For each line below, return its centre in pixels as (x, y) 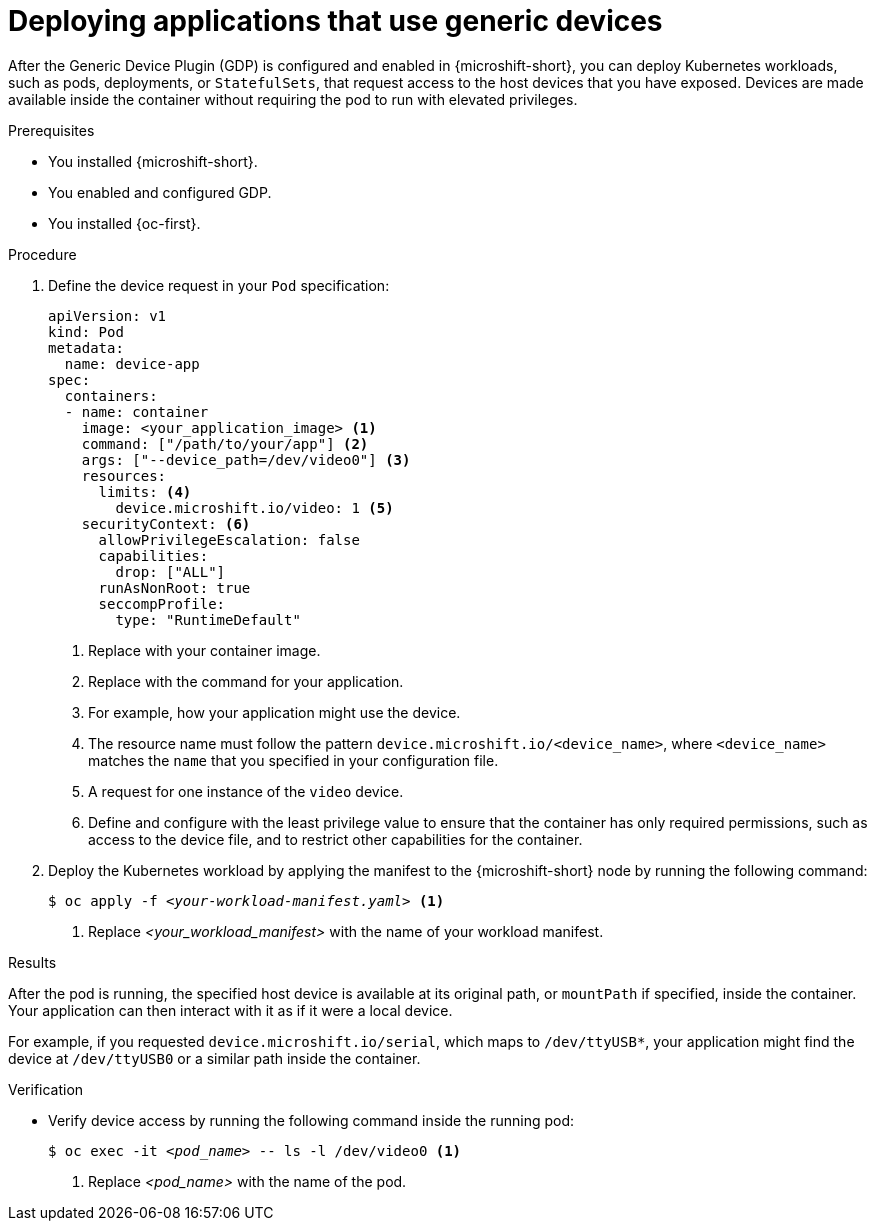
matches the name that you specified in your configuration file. (293, 760)
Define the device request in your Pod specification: (219, 285)
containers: (111, 395)
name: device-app (132, 363)
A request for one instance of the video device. (246, 791)
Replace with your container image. (204, 650)
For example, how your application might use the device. (274, 712)
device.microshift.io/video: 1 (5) (254, 507)
